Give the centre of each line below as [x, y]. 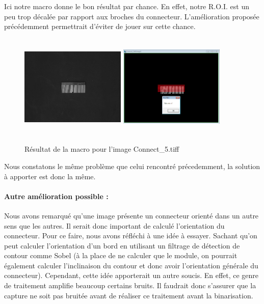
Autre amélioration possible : [56, 196]
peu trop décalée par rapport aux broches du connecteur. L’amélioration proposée [132, 16]
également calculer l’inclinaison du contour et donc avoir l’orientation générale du [131, 265]
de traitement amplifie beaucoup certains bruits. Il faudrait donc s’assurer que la [130, 285]
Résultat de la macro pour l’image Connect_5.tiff [102, 149]
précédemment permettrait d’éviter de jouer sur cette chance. [100, 26]
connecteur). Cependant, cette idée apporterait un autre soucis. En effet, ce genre [131, 275]
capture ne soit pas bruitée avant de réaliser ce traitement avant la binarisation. [129, 295]
